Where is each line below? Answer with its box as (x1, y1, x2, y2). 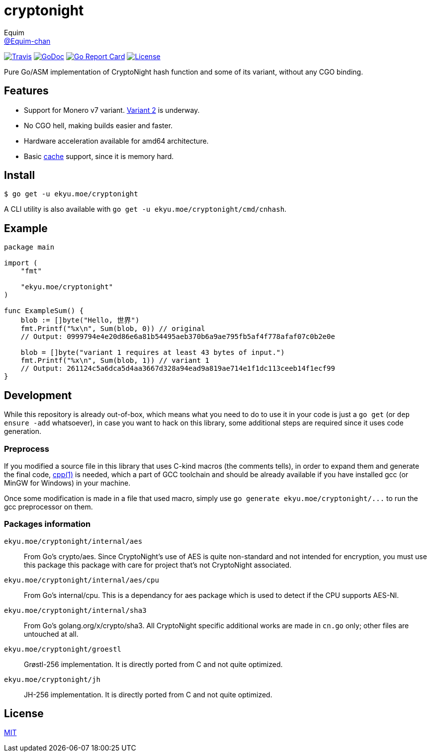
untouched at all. (24, 629, 79, 638)
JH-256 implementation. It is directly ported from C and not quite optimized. (24, 690, 272, 699)
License (4, 707, 44, 720)
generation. (4, 427, 41, 436)
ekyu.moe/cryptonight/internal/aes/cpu (4, 576, 159, 584)
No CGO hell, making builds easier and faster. (24, 121, 173, 130)
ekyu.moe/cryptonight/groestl (4, 645, 122, 653)
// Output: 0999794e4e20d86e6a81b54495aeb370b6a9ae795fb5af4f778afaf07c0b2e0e (20, 333, 335, 341)
